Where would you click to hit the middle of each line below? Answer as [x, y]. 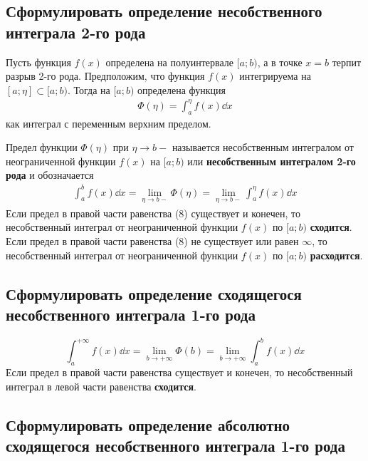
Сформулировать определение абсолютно [148, 424]
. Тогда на [89, 89]
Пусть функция [38, 62]
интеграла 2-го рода [76, 32]
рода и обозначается [50, 175]
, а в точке [280, 62]
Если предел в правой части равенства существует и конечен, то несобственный [179, 372]
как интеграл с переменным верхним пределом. [109, 123]
